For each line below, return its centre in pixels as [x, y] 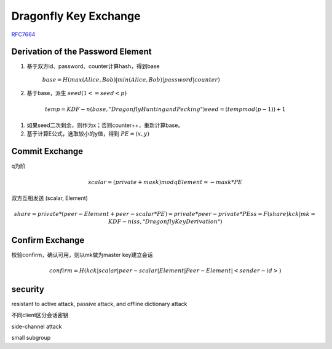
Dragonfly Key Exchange [76, 16]
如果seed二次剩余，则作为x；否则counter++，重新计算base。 [105, 125]
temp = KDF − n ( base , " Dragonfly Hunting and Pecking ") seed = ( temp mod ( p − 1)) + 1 [165, 109]
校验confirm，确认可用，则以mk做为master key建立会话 [82, 255]
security [28, 289]
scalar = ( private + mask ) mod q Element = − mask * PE [165, 182]
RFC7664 [23, 34]
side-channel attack [37, 326]
